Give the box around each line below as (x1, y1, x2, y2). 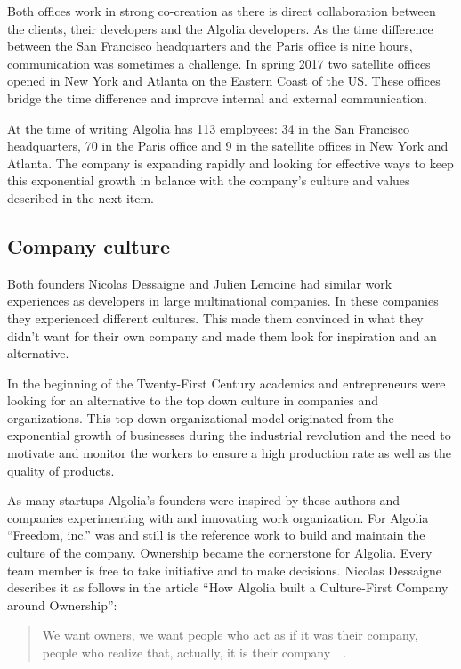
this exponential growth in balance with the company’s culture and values (7, 171, 410, 190)
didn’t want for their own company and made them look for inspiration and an (7, 326, 437, 345)
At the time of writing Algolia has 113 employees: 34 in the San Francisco (7, 118, 409, 137)
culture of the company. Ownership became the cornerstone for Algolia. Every (7, 543, 433, 562)
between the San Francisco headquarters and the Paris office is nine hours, (7, 37, 413, 55)
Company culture (7, 232, 171, 259)
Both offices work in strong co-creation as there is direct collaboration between (7, 2, 436, 20)
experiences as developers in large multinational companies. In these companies (7, 291, 439, 310)
